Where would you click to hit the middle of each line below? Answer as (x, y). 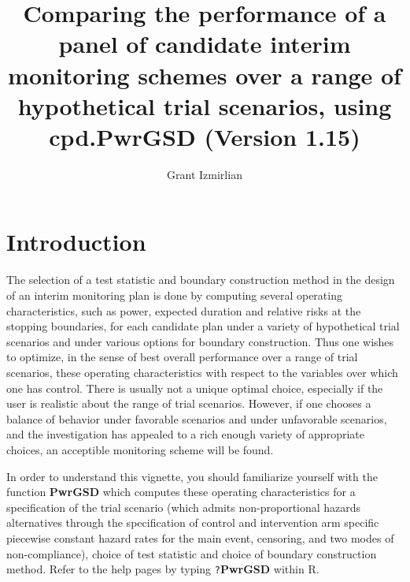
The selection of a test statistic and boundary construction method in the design (201, 280)
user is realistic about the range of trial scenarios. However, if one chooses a (189, 403)
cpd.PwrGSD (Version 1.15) (205, 136)
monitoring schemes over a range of (205, 75)
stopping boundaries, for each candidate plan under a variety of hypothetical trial (203, 326)
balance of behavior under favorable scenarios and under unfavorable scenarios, (197, 418)
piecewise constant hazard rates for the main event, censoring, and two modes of (200, 537)
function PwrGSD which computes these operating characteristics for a (181, 492)
